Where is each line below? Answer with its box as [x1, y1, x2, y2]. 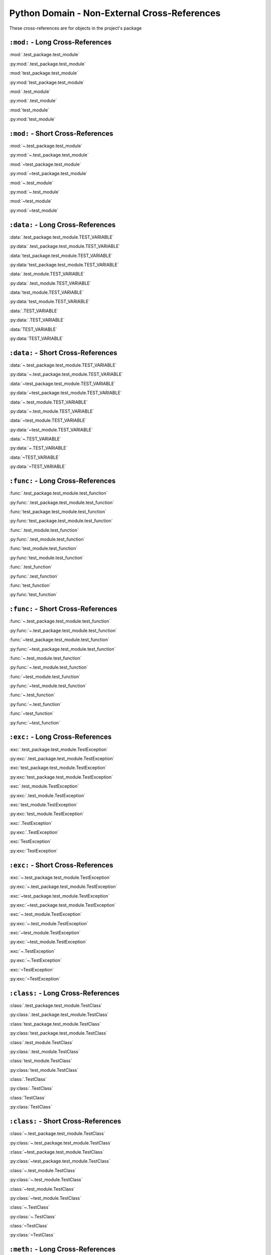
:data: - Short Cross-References [9, 348, 117, 357]
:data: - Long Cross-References [9, 220, 116, 229]
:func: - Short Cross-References [9, 605, 117, 613]
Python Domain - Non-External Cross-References [9, 8, 221, 19]
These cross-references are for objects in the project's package [9, 25, 142, 31]
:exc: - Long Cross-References [9, 733, 112, 741]
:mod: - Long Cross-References [9, 38, 112, 47]
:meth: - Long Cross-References [9, 1245, 116, 1253]
